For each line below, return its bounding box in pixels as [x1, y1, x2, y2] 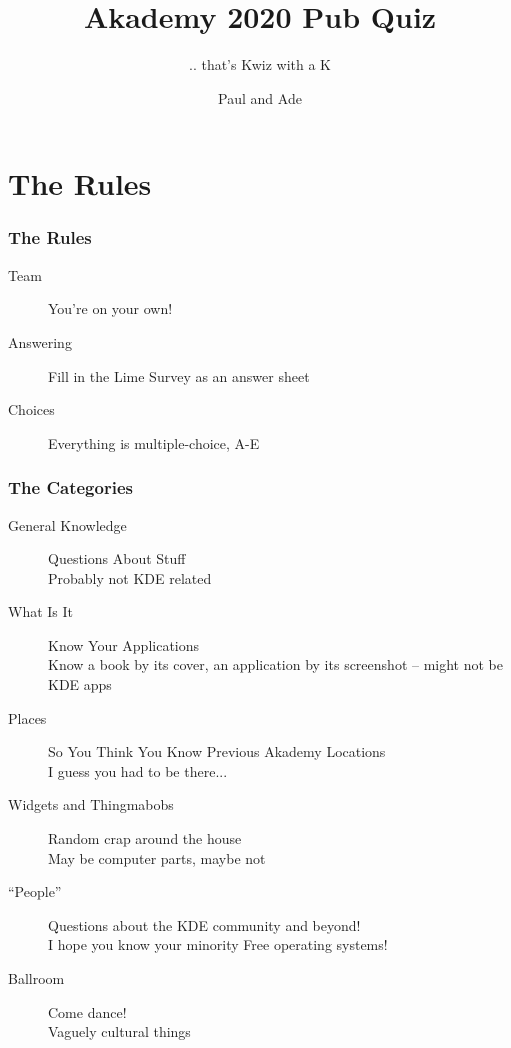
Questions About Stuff [48, 548, 186, 569]
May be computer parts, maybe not [48, 847, 266, 868]
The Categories [8, 475, 133, 500]
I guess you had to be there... [48, 760, 228, 781]
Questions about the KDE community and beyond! [48, 914, 361, 935]
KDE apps [48, 674, 112, 695]
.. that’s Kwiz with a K [188, 54, 331, 75]
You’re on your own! [48, 298, 173, 319]
